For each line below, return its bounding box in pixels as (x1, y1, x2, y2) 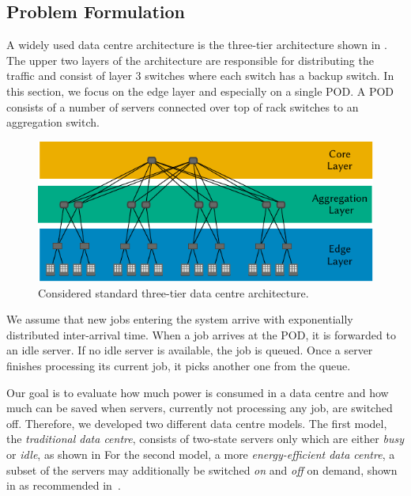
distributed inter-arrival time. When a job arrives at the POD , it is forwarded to (6, 326, 396, 343)
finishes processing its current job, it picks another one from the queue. (6, 358, 351, 374)
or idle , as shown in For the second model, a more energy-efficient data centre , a (6, 446, 395, 463)
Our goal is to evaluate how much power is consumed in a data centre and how (6, 384, 389, 400)
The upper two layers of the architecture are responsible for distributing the (6, 51, 374, 68)
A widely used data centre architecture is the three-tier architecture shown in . (6, 36, 387, 53)
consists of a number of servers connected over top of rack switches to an (6, 98, 359, 115)
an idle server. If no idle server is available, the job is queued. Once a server (6, 342, 373, 358)
